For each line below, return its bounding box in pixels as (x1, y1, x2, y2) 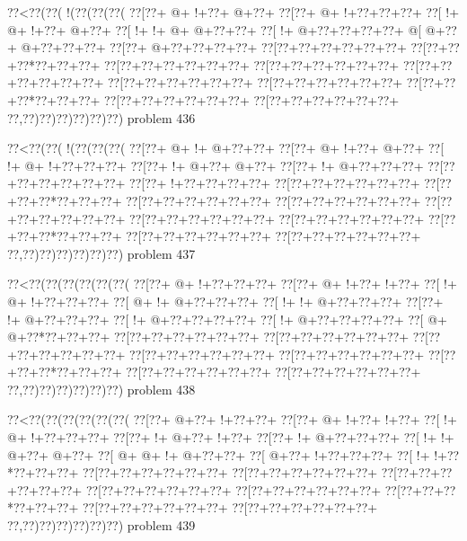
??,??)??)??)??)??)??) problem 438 (7, 379, 196, 398)
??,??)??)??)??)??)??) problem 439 (7, 516, 196, 535)
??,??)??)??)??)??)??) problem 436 (7, 108, 196, 127)
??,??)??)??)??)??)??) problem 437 (7, 244, 196, 262)
